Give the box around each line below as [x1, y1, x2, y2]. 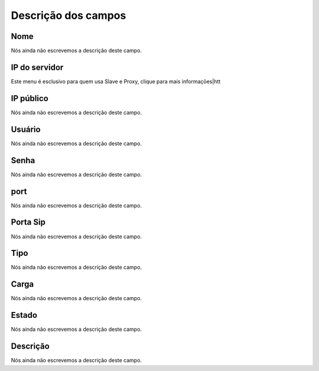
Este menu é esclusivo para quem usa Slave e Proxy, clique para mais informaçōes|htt [11, 77, 221, 85]
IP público [11, 93, 48, 103]
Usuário [11, 124, 41, 134]
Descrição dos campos [11, 9, 126, 22]
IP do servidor [11, 62, 64, 72]
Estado [11, 310, 38, 320]
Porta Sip [11, 217, 45, 227]
